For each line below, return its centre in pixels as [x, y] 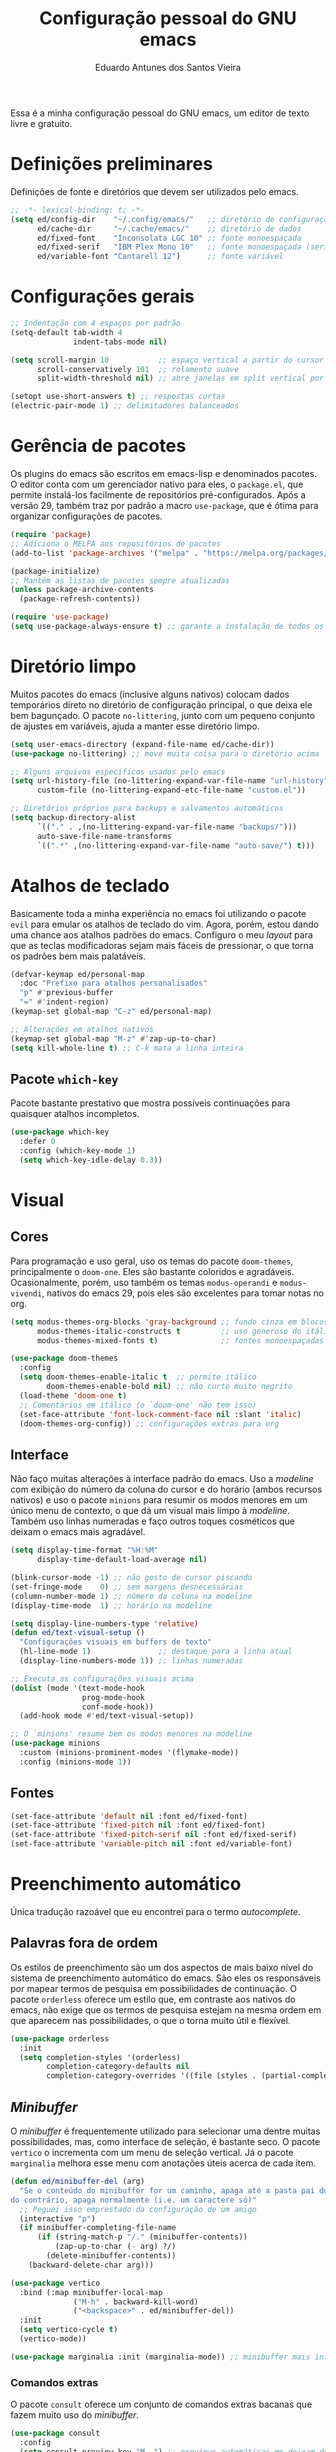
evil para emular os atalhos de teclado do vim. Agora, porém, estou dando [165, 924]
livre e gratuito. [41, 123]
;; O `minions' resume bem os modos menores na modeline [131, 1734]
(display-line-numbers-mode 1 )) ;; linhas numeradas [131, 1661]
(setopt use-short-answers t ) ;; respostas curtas [118, 397]
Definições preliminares [111, 164]
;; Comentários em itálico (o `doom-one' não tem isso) [138, 1405]
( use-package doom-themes [64, 1358]
